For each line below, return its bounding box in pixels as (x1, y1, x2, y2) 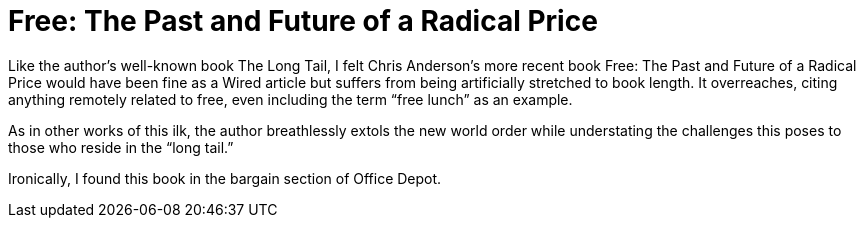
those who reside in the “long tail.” (8, 138, 234, 156)
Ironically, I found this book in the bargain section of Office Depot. (8, 169, 442, 187)
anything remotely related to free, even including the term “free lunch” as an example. (8, 90, 573, 108)
